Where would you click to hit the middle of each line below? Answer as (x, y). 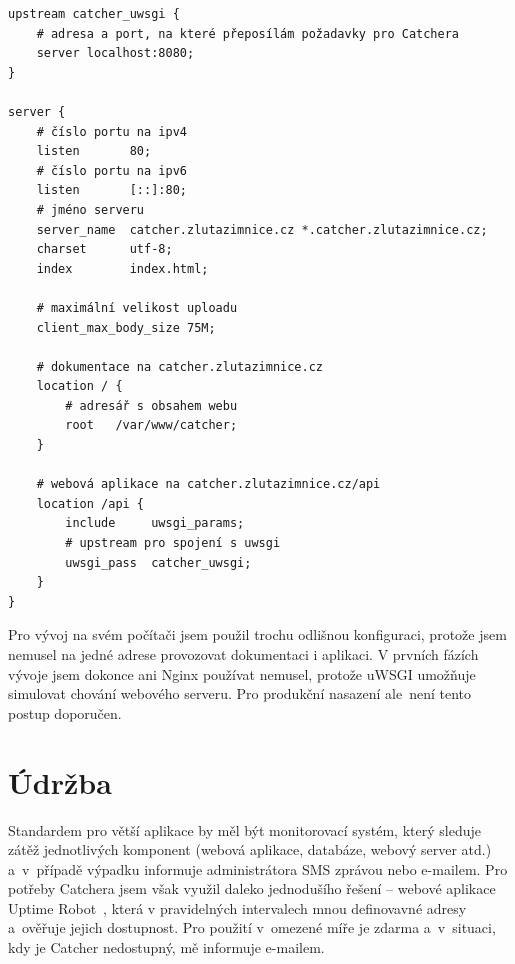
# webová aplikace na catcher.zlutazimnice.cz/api (208, 484)
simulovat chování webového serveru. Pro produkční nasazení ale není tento (239, 693)
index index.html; (122, 268)
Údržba (60, 781)
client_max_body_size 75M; (126, 327)
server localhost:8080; (115, 53)
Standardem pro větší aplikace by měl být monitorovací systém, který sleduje (244, 829)
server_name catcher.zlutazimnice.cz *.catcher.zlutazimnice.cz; (262, 229)
